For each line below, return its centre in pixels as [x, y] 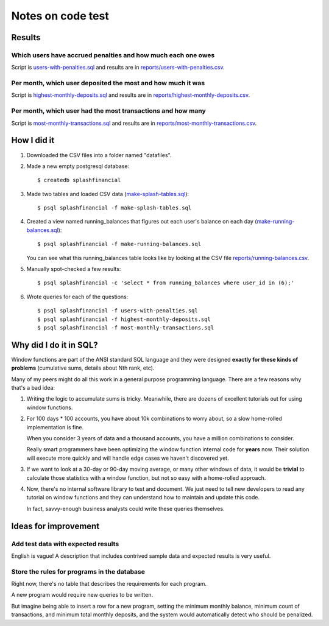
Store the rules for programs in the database [78, 571]
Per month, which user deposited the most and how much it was [108, 83]
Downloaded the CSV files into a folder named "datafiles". [99, 155]
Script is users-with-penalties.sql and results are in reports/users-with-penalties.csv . [118, 68]
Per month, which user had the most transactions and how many [109, 111]
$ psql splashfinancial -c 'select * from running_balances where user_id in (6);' [166, 283]
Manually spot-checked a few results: [74, 269]
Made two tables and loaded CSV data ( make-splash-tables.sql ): [108, 194]
